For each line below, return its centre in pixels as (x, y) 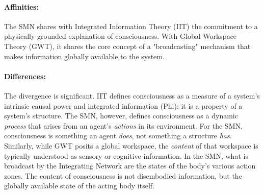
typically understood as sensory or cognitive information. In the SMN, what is (126, 155)
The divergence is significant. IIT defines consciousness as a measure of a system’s (132, 95)
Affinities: (21, 6)
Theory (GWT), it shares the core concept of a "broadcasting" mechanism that (127, 46)
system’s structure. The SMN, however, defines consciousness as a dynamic (121, 116)
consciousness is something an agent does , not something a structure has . (118, 136)
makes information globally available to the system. (84, 56)
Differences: (25, 76)
